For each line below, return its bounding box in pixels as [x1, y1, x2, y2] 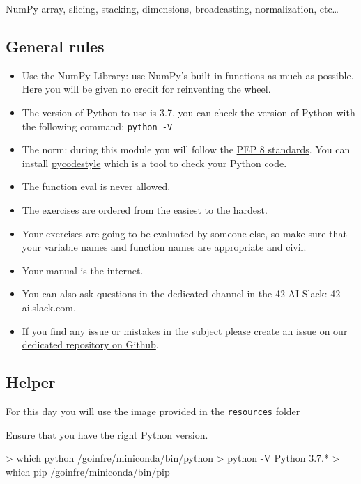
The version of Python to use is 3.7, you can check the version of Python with [22, 104, 355, 119]
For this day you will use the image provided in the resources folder [6, 403, 300, 418]
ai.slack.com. [22, 299, 76, 314]
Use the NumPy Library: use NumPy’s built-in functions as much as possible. [22, 68, 354, 82]
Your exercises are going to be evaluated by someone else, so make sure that [22, 226, 347, 240]
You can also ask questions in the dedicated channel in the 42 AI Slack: [22, 286, 328, 301]
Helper [6, 371, 56, 393]
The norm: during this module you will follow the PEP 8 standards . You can [22, 142, 351, 157]
